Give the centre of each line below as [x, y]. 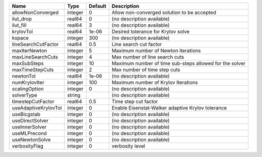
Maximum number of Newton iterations [156, 51]
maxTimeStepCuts [33, 70]
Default [98, 6]
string [74, 95]
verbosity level [129, 146]
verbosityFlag [28, 146]
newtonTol [24, 76]
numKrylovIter [28, 82]
